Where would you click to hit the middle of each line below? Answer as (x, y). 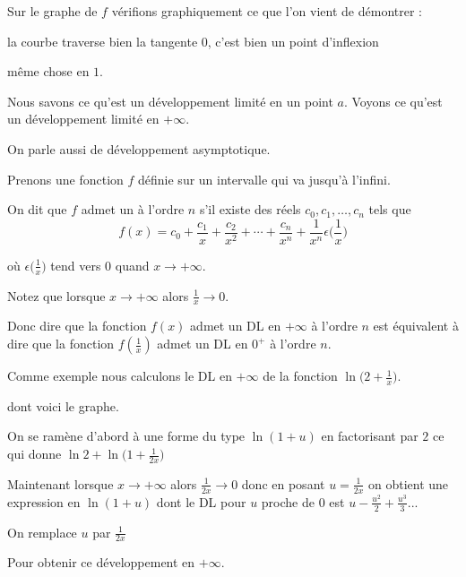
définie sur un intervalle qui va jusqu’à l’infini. (264, 179)
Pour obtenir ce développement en (101, 562)
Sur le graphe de (52, 11)
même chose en (48, 71)
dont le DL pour (201, 501)
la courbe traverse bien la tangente (103, 41)
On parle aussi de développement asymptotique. (139, 148)
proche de (288, 501)
